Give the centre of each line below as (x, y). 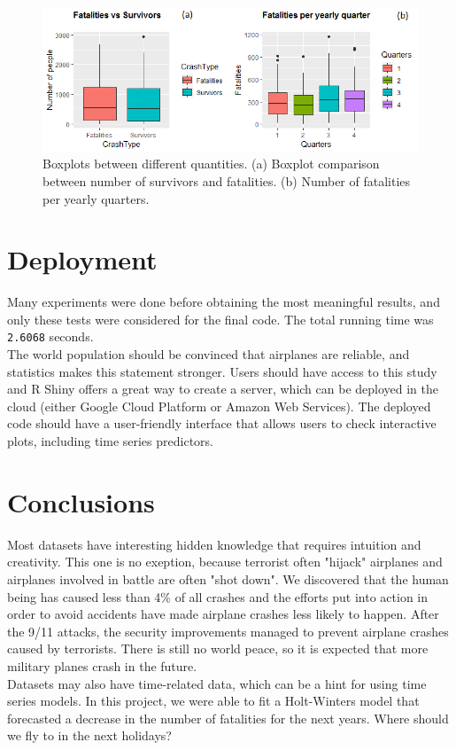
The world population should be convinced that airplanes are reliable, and (209, 354)
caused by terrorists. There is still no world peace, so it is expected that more (218, 648)
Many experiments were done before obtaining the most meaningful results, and (224, 302)
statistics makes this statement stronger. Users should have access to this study (222, 371)
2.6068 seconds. (50, 336)
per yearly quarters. (96, 198)
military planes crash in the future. (102, 665)
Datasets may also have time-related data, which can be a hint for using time (217, 683)
